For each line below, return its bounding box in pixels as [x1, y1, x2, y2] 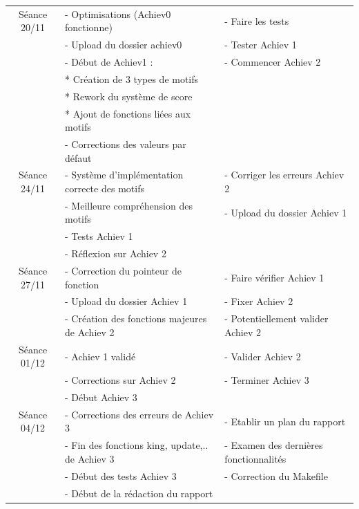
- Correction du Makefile [224, 468, 328, 483]
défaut [65, 150, 92, 165]
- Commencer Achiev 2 [224, 55, 321, 69]
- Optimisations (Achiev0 [65, 6, 171, 21]
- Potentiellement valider [224, 311, 329, 326]
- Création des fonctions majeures [65, 311, 207, 326]
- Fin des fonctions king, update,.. [65, 438, 208, 452]
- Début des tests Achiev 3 [65, 468, 177, 483]
